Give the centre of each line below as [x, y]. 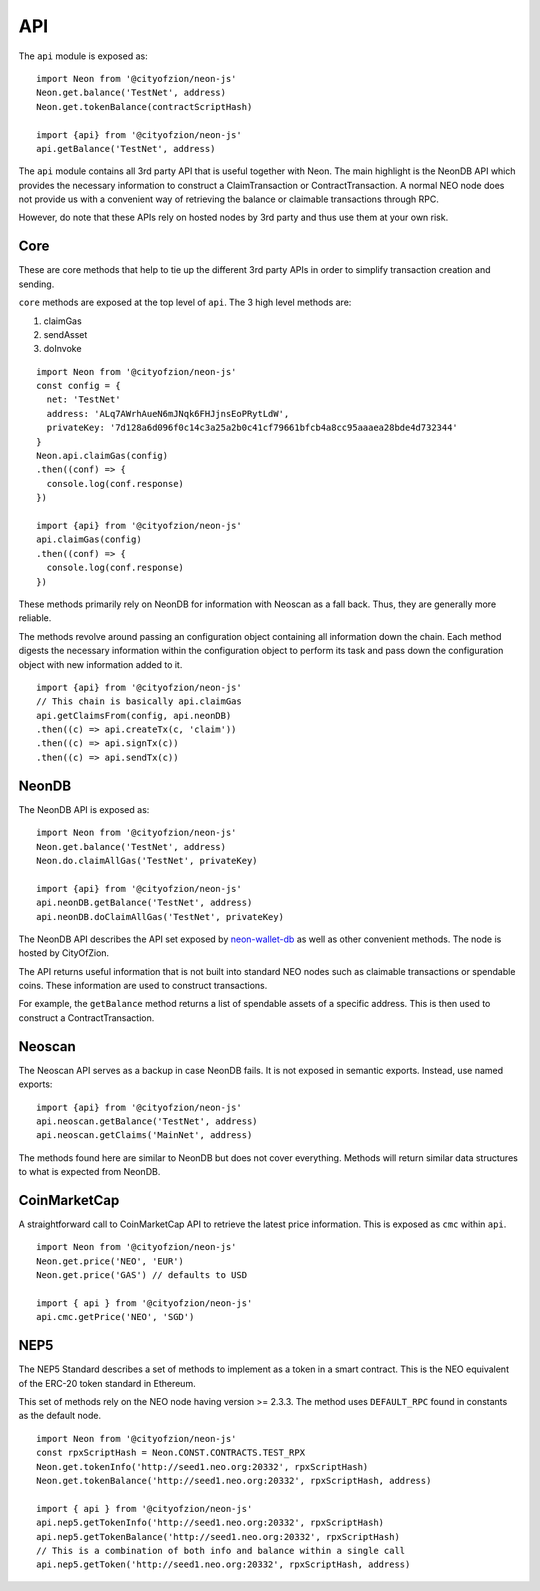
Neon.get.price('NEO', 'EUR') [110, 1261]
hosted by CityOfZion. [64, 953]
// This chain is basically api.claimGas [139, 701]
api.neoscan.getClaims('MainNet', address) [144, 1135]
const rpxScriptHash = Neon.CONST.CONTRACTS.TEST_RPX [170, 1453]
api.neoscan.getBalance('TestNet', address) [147, 1121]
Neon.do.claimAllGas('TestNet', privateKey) [147, 860]
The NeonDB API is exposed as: [84, 809]
